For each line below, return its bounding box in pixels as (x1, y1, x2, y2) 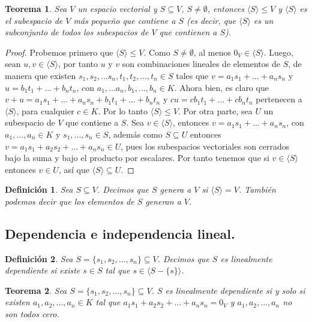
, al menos (193, 45, 231, 58)
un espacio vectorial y (77, 2, 157, 14)
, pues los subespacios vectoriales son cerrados (121, 139, 290, 152)
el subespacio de (5, 14, 63, 26)
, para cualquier (16, 104, 74, 117)
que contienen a (159, 26, 217, 38)
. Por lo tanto (98, 104, 148, 117)
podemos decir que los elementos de (5, 195, 134, 207)
